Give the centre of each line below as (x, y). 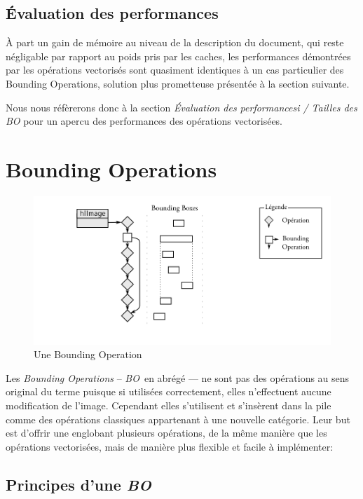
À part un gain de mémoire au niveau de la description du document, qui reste (175, 42)
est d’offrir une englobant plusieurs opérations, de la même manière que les (166, 433)
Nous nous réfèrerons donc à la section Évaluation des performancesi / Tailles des (181, 107)
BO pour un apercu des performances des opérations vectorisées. (144, 121)
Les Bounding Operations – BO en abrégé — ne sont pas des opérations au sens (178, 377)
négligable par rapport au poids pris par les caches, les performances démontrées (178, 56)
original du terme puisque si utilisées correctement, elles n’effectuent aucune (169, 391)
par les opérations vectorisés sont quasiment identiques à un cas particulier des (175, 70)
